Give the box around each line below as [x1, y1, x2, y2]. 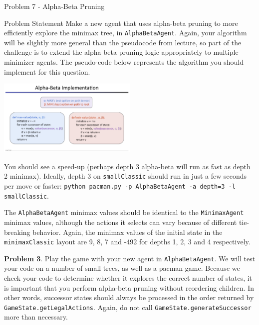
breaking [4, 226, 30, 237]
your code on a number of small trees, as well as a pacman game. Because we [4, 263, 240, 273]
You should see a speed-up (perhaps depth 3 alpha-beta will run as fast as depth [4, 161, 251, 171]
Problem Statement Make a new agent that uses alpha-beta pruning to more [4, 17, 238, 28]
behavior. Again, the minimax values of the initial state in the [32, 226, 223, 237]
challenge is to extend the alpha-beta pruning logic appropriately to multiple [4, 47, 239, 57]
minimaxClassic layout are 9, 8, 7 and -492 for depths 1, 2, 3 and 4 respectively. [4, 236, 251, 247]
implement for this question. [4, 66, 90, 77]
